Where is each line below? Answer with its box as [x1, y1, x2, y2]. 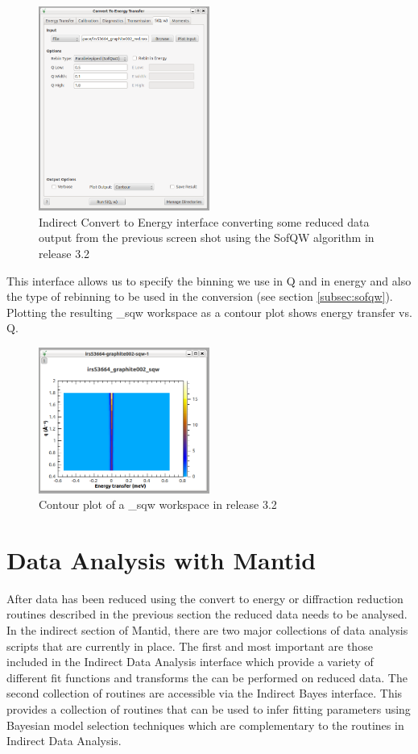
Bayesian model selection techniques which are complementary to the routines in [6, 716, 404, 733]
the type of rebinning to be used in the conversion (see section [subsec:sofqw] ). [6, 288, 393, 305]
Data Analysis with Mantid [6, 543, 317, 576]
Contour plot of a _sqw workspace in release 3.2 [39, 496, 277, 513]
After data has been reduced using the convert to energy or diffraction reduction [6, 589, 404, 606]
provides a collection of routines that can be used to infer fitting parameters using [6, 701, 411, 717]
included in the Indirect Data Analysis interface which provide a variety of [6, 653, 374, 670]
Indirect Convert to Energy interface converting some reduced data [39, 213, 370, 230]
